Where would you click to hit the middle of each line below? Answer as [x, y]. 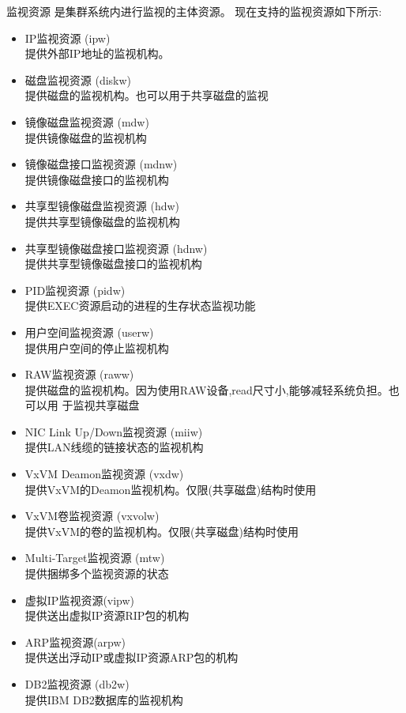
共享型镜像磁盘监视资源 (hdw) [102, 206]
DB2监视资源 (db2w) [77, 684]
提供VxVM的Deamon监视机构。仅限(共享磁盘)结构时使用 [171, 489]
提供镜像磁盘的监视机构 [86, 137]
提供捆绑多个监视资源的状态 [97, 573]
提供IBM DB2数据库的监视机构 [104, 699]
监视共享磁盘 [106, 405]
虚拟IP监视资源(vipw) [80, 600]
